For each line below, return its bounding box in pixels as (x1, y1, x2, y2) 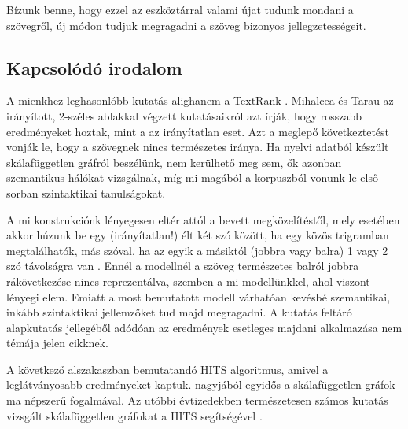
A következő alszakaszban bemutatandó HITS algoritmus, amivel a (6, 361, 329, 377)
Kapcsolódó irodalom (6, 55, 182, 80)
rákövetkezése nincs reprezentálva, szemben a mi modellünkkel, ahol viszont (6, 272, 370, 289)
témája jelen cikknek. (6, 335, 108, 351)
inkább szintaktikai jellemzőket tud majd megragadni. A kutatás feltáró (6, 304, 352, 320)
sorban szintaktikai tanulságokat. (6, 184, 166, 201)
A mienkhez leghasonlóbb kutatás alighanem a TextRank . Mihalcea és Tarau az (6, 92, 394, 109)
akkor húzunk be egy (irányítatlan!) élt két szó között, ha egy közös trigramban (6, 227, 389, 243)
